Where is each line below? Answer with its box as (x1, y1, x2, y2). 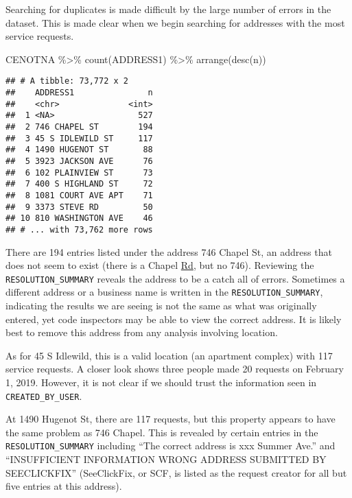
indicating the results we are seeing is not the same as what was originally (5, 298, 317, 313)
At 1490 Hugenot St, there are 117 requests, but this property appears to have (5, 412, 336, 426)
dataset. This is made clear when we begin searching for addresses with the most (5, 15, 345, 29)
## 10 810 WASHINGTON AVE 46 (5, 213, 153, 224)
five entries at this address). (5, 479, 122, 493)
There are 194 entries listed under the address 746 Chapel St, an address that (5, 244, 332, 259)
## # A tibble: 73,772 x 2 (5, 76, 128, 86)
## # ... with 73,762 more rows (5, 224, 153, 235)
